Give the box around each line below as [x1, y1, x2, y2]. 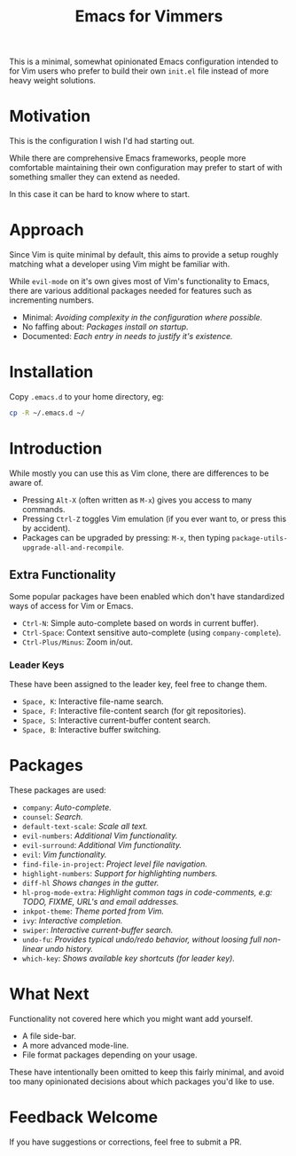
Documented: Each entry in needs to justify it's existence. [21, 331, 233, 342]
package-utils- [231, 534, 288, 542]
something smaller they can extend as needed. [9, 171, 180, 183]
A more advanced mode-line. [21, 1040, 129, 1050]
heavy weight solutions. [9, 75, 96, 86]
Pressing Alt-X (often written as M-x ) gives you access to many [21, 495, 253, 505]
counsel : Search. [21, 811, 83, 822]
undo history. [44, 943, 93, 954]
